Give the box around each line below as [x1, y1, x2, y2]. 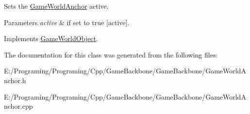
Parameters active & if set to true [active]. [4, 17, 130, 27]
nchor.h [4, 75, 26, 85]
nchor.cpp [4, 101, 33, 111]
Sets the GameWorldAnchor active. [4, 1, 109, 11]
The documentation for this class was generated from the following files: [4, 49, 218, 59]
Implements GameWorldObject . [4, 33, 98, 43]
